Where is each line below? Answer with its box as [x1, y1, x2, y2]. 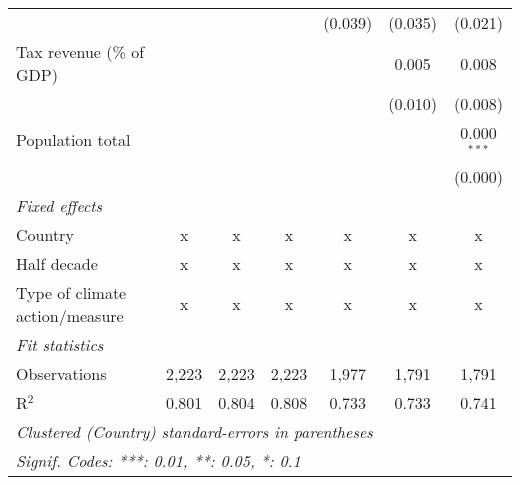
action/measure [16, 303, 124, 327]
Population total [16, 128, 131, 152]
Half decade [16, 251, 98, 275]
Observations [16, 361, 107, 385]
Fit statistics [16, 332, 104, 356]
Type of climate [16, 280, 127, 304]
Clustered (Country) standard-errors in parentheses [16, 419, 373, 443]
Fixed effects [16, 193, 103, 217]
